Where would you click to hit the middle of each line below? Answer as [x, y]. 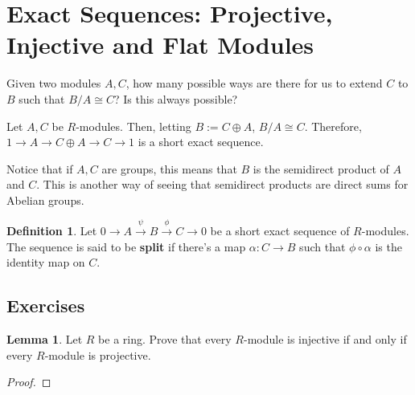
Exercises [46, 305]
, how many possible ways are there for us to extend [254, 83]
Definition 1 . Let [52, 231]
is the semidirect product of [321, 168]
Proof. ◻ [29, 382]
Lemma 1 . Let [45, 339]
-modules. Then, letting [134, 126]
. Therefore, [333, 126]
